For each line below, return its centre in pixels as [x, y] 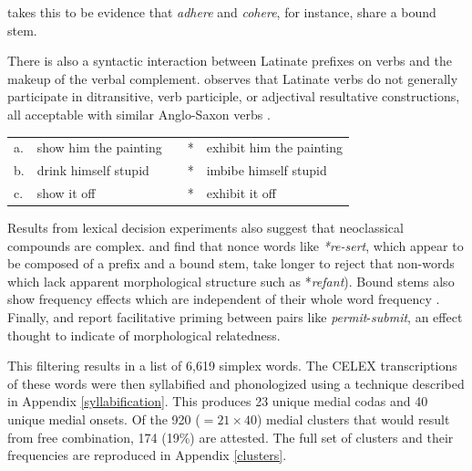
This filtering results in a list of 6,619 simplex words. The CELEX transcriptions [232, 366]
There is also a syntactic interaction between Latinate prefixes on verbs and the [230, 61]
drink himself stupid [93, 170]
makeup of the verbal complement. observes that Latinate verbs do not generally [233, 78]
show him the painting [99, 147]
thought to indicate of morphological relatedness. [144, 335]
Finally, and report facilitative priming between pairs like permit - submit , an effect [235, 317]
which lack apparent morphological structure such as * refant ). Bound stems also [231, 281]
